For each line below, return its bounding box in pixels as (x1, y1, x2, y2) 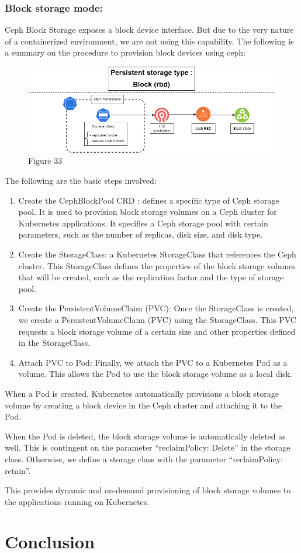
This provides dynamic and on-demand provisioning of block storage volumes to (5, 484, 291, 496)
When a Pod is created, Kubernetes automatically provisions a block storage (5, 387, 279, 399)
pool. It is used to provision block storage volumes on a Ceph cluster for (18, 205, 277, 218)
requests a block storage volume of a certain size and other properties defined (18, 325, 296, 337)
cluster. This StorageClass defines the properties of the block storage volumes (18, 259, 296, 272)
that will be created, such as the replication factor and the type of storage (18, 271, 284, 283)
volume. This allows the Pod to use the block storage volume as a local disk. (18, 367, 292, 380)
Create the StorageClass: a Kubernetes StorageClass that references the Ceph (18, 248, 296, 260)
